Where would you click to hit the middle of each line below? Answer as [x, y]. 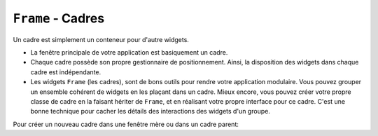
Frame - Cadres [59, 18]
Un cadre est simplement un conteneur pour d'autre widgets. [101, 39]
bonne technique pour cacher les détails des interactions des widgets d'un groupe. [150, 111]
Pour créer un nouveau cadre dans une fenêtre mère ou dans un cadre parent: [126, 124]
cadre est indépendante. [66, 72]
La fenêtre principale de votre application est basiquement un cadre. [129, 52]
